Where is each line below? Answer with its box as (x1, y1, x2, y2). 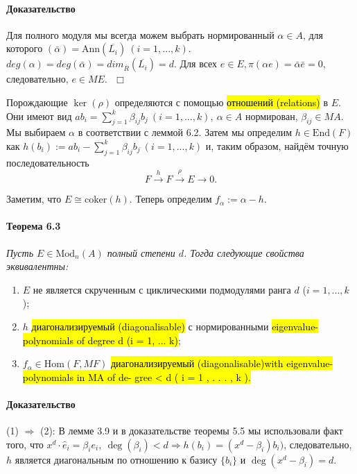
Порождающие (6, 94, 68, 109)
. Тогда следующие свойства (183, 245, 304, 260)
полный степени (107, 245, 175, 260)
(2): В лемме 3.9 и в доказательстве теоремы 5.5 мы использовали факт (40, 423, 343, 438)
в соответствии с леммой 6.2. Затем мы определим (78, 125, 293, 139)
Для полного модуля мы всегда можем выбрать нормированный (6, 27, 275, 42)
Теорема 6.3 (6, 219, 61, 233)
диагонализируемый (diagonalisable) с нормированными (31, 319, 269, 333)
